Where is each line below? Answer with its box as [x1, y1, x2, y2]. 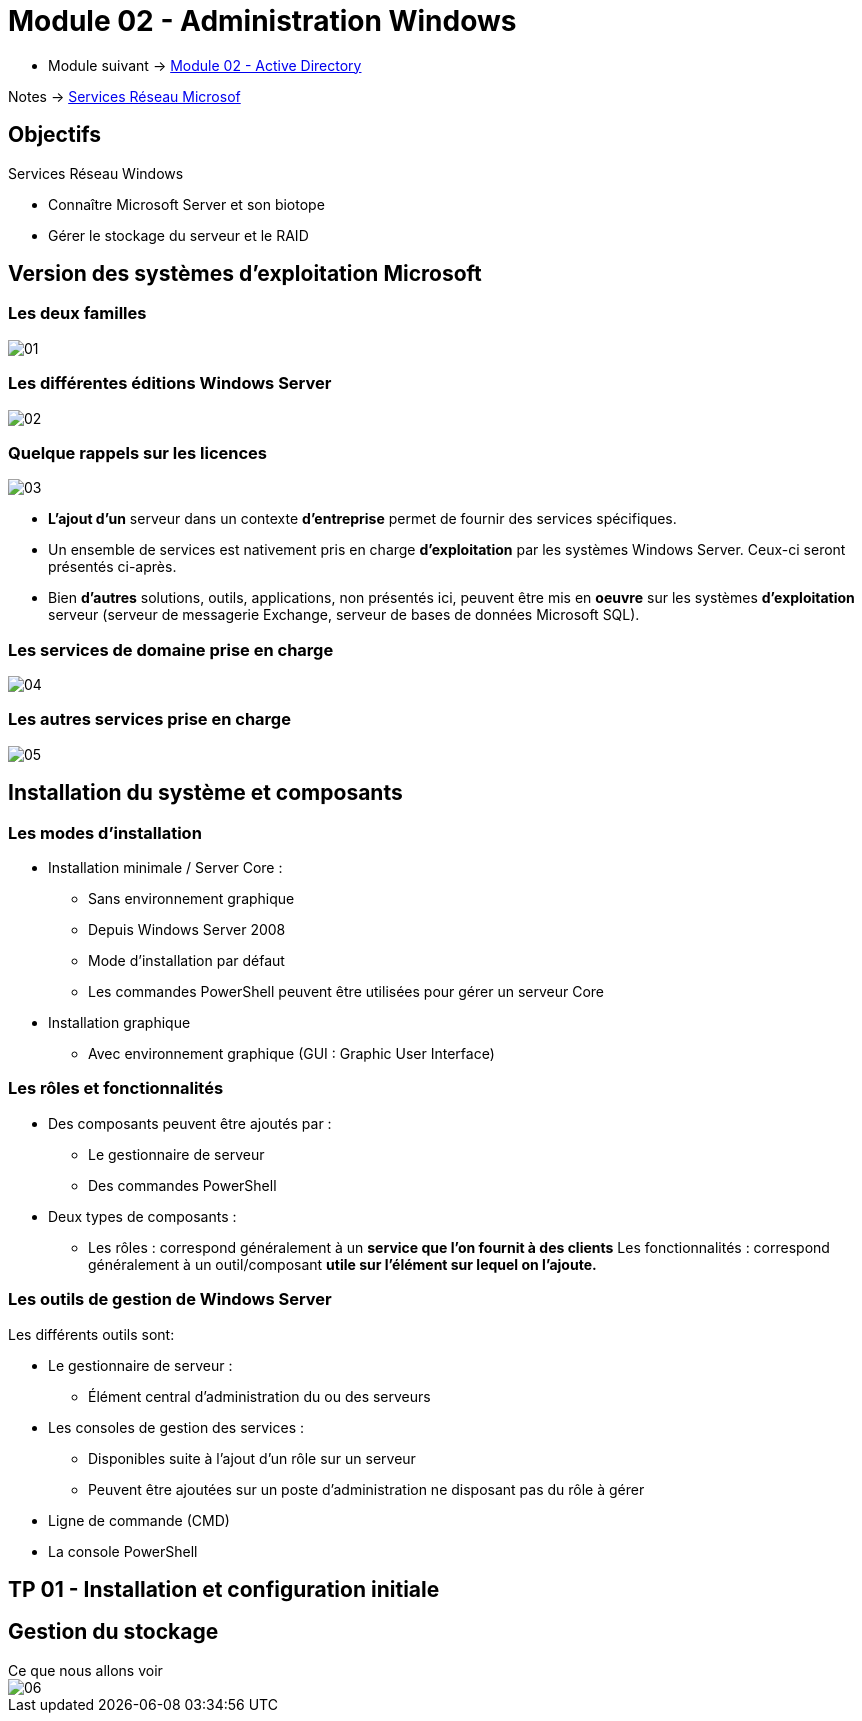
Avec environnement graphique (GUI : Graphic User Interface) [88, 1045, 495, 1063]
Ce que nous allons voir [8, 1661, 163, 1679]
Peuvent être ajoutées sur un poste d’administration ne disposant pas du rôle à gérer [88, 1480, 645, 1498]
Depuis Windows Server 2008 [88, 921, 286, 939]
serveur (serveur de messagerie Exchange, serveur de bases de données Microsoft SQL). [48, 606, 640, 624]
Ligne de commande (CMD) [48, 1511, 230, 1529]
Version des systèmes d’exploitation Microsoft [8, 261, 482, 287]
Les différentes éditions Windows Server [8, 373, 332, 394]
